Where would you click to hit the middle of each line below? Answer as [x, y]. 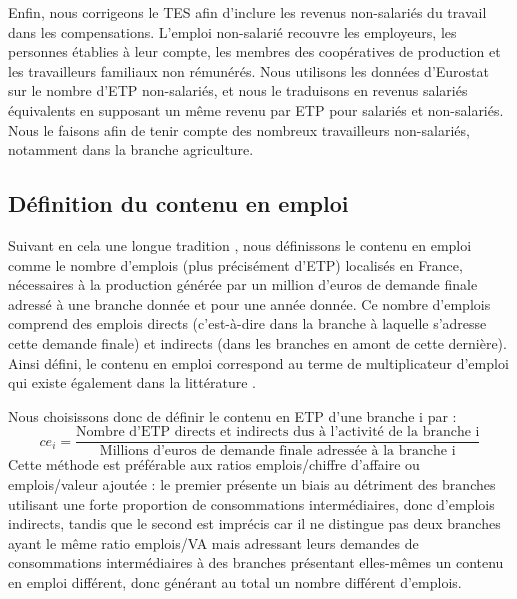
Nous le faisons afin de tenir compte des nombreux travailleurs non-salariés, [239, 129]
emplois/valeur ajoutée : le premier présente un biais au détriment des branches [252, 483]
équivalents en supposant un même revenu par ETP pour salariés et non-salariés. [256, 109]
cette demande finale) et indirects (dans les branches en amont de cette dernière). [257, 342]
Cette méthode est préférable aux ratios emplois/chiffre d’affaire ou [214, 464]
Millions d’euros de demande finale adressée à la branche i [277, 451]
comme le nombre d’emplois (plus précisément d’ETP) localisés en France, [235, 264]
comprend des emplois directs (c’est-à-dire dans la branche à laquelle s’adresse [247, 323]
